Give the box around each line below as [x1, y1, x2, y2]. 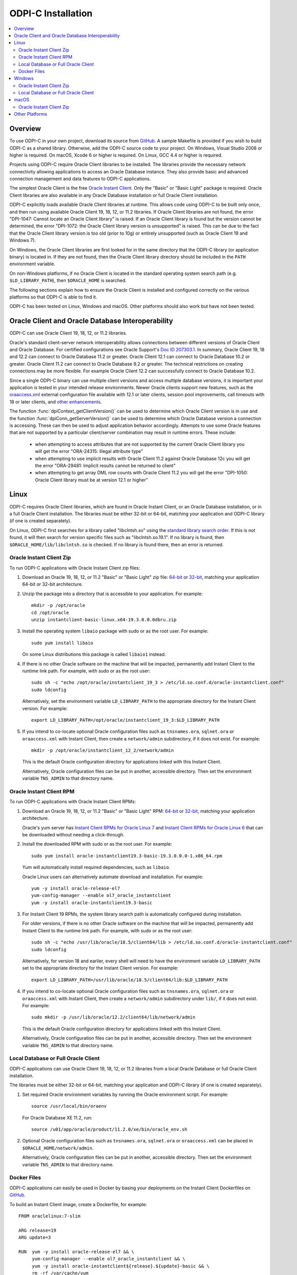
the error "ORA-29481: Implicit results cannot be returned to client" [35, 462, 176, 469]
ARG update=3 [18, 1235, 51, 1240]
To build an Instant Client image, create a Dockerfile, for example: [9, 1201, 147, 1207]
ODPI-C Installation [9, 8, 93, 19]
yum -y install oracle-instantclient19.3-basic [31, 900, 153, 905]
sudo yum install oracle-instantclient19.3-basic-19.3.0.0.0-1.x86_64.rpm [31, 853, 222, 859]
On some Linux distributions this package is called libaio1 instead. [22, 651, 166, 657]
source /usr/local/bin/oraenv [31, 1103, 107, 1109]
